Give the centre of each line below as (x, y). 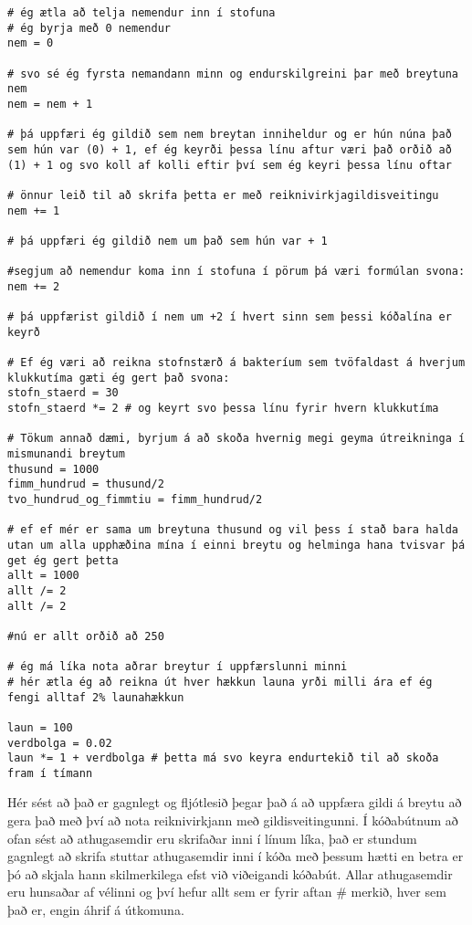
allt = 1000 (43, 576)
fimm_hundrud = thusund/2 (86, 484)
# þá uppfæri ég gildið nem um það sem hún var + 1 (168, 241)
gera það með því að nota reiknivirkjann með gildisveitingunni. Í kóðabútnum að (233, 820)
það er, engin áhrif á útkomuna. (96, 910)
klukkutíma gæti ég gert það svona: (119, 378)
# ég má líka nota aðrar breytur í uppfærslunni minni (178, 667)
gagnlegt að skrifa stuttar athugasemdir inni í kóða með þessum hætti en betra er (236, 856)
